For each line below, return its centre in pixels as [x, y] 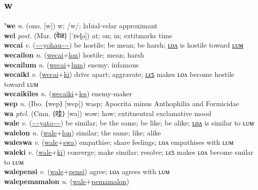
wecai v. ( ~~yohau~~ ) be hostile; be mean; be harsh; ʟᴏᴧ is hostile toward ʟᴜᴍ [124, 45]
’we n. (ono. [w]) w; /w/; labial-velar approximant [81, 26]
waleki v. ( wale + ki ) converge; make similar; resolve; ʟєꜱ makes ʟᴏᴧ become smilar [129, 152]
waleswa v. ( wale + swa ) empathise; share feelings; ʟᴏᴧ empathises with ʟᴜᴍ [119, 142]
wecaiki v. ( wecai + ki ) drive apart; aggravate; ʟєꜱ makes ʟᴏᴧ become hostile [119, 74]
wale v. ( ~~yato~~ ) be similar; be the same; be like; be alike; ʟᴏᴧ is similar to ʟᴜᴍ [129, 123]
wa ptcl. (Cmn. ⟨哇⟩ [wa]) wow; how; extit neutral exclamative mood [108, 113]
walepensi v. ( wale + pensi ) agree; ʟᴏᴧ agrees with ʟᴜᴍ [87, 171]
